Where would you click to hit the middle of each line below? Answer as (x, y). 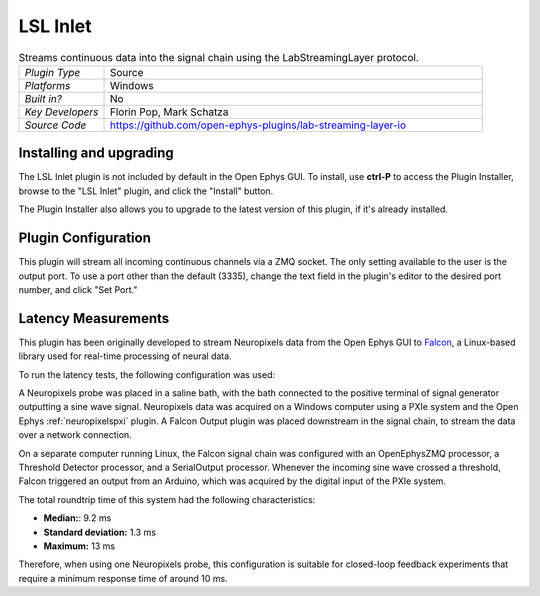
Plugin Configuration (85, 238)
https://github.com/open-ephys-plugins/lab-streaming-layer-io (258, 125)
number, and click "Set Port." (78, 289)
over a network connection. (75, 435)
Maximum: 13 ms (79, 546)
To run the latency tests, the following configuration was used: (147, 374)
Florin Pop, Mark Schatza (169, 112)
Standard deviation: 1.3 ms (100, 532)
